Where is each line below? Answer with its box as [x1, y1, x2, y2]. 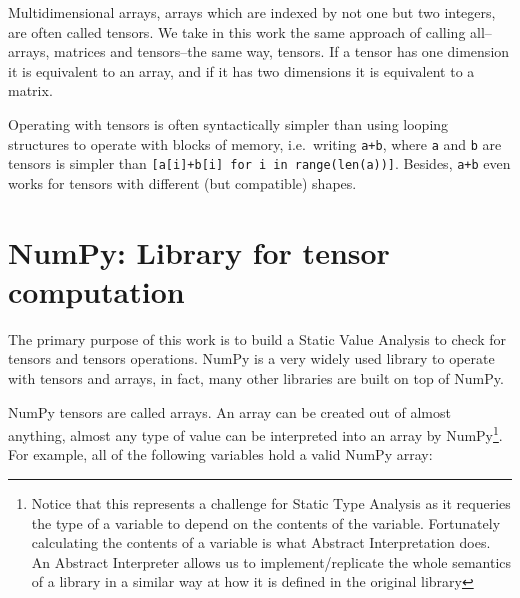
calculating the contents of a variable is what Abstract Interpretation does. [31, 532, 491, 553]
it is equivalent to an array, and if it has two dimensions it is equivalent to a [8, 60, 475, 81]
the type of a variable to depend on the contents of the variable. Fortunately [31, 512, 501, 533]
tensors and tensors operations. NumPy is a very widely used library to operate [8, 348, 495, 369]
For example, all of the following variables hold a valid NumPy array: [8, 444, 433, 465]
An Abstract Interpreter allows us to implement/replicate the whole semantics [31, 551, 512, 572]
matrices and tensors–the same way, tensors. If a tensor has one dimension [54, 41, 510, 62]
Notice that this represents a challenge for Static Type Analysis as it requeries [31, 493, 511, 513]
